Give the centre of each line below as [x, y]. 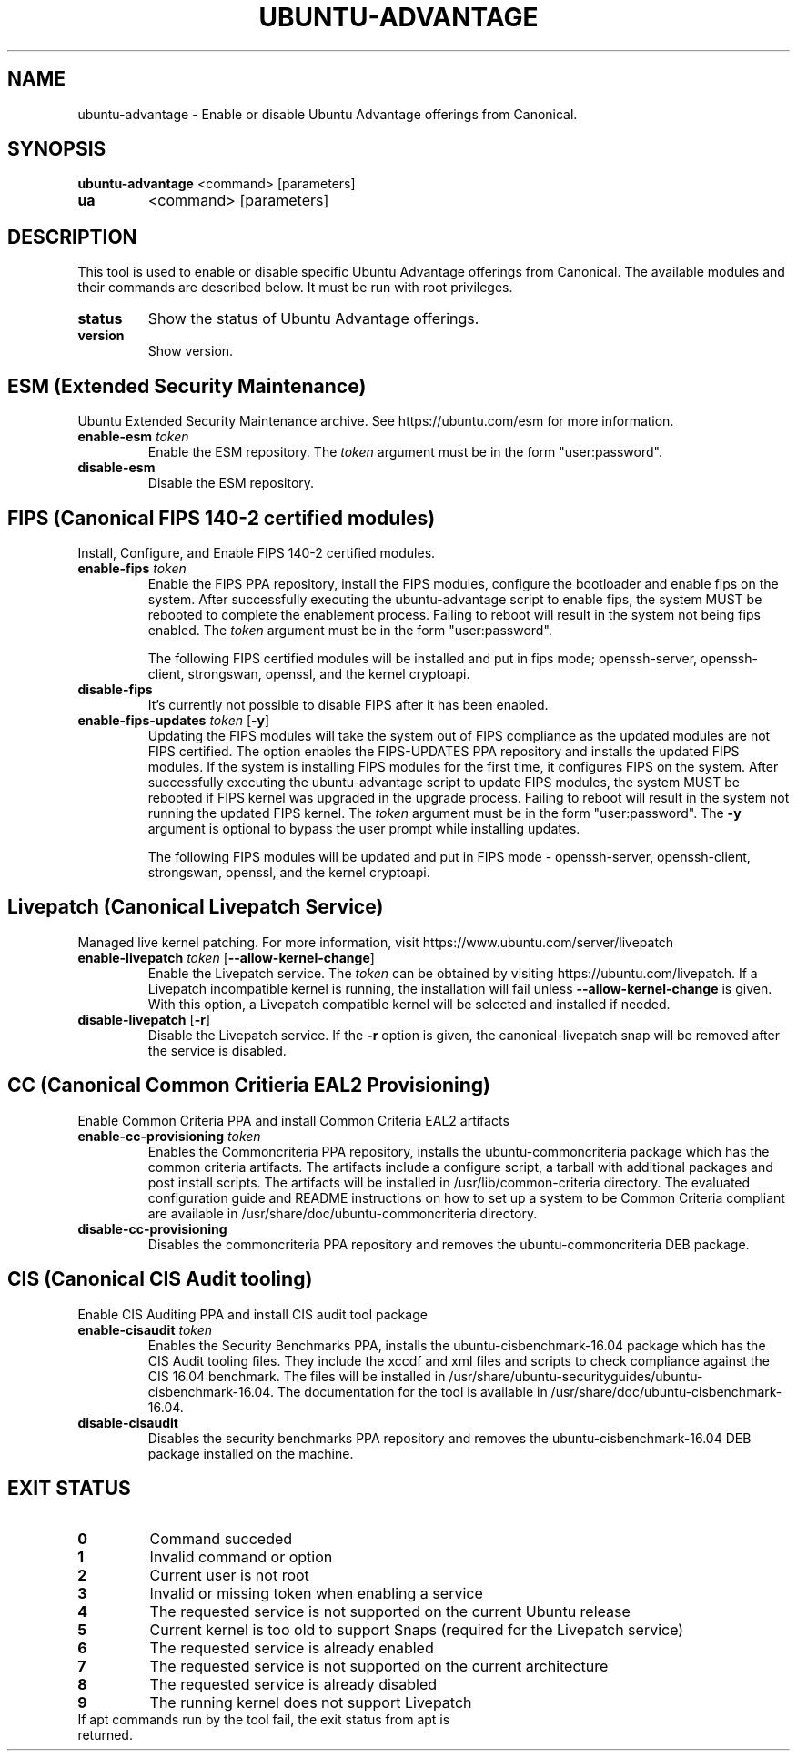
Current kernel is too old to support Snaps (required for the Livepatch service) [417, 1630]
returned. [105, 1735]
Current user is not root [229, 1576]
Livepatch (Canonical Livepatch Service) [196, 907]
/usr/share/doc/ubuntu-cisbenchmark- [666, 1391]
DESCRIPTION [72, 237]
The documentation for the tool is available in [412, 1391]
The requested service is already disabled [293, 1685]
